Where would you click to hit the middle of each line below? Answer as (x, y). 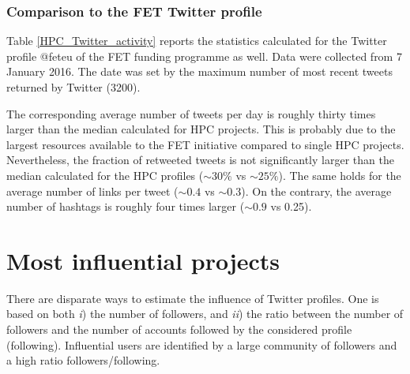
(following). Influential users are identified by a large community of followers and (202, 344)
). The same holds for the (340, 175)
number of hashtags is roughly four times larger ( (126, 206)
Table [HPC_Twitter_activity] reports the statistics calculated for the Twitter (197, 41)
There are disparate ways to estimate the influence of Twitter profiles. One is (193, 298)
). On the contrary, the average (316, 191)
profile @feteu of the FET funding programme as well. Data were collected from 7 (204, 56)
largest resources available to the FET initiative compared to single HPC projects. (205, 144)
